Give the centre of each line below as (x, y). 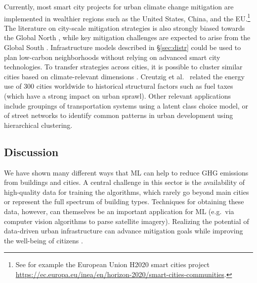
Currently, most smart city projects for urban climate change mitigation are (119, 6)
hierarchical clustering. (38, 125)
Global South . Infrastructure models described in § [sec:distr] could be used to (123, 47)
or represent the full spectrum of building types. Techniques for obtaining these (124, 201)
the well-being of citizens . (43, 240)
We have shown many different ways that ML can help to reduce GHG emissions (126, 172)
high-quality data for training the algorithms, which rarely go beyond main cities (127, 192)
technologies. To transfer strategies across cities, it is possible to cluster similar (123, 67)
